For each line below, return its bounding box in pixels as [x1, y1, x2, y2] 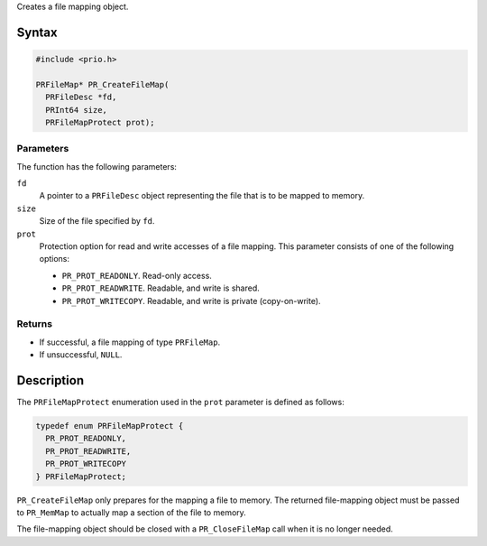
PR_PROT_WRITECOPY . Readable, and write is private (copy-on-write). [61, 295, 321, 306]
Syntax [16, 24, 58, 40]
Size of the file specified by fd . [39, 216, 155, 227]
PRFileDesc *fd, [45, 92, 117, 103]
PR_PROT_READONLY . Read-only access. [61, 270, 212, 281]
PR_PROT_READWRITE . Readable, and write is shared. [61, 282, 261, 293]
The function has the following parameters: [16, 161, 178, 171]
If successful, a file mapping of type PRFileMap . [39, 337, 221, 347]
